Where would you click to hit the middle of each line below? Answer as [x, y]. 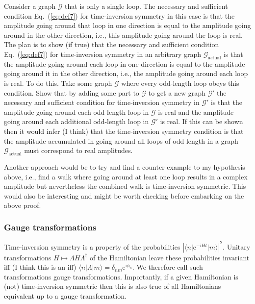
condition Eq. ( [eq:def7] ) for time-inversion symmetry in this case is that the [119, 15]
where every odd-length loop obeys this [180, 83]
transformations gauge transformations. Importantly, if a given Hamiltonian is [121, 276]
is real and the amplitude [196, 112]
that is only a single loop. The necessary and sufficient [146, 6]
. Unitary [237, 246]
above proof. [23, 205]
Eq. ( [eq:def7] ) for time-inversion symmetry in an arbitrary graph [103, 54]
